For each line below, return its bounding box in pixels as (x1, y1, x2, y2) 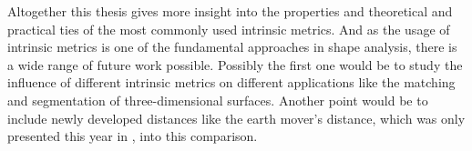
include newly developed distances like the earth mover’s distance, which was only (7, 108, 466, 127)
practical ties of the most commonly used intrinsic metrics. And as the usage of (7, 19, 450, 38)
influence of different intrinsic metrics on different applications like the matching (7, 73, 456, 92)
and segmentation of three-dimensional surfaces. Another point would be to (7, 90, 428, 109)
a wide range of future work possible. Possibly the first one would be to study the (7, 55, 463, 74)
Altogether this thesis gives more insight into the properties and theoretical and (7, 2, 453, 20)
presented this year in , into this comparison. (7, 126, 258, 146)
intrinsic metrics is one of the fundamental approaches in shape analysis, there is (7, 37, 457, 56)
